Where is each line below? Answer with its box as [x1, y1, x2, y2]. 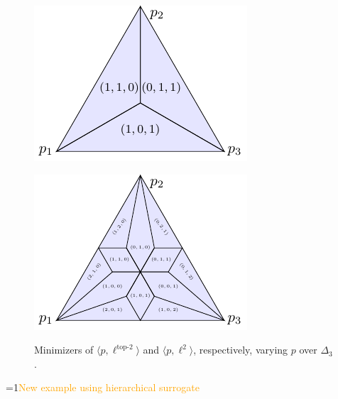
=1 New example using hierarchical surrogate [6, 380, 200, 395]
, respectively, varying [193, 342, 288, 357]
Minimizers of [34, 342, 94, 357]
